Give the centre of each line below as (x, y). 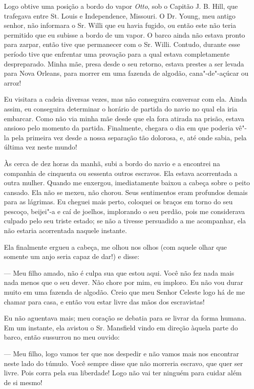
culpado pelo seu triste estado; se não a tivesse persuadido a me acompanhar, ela (125, 221)
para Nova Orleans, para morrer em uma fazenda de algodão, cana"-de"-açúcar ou (126, 73)
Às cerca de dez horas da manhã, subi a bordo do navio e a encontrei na (112, 163)
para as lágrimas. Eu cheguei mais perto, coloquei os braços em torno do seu (118, 202)
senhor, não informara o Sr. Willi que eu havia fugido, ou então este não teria (120, 25)
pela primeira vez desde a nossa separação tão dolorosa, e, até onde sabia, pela (129, 137)
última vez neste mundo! (41, 147)
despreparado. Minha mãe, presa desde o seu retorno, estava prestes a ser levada (124, 63)
